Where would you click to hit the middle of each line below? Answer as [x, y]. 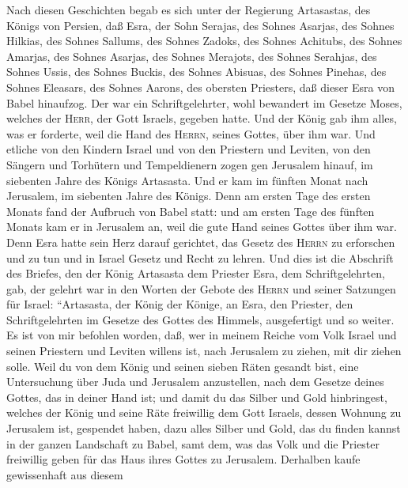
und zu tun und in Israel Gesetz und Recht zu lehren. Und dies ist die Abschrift [200, 257]
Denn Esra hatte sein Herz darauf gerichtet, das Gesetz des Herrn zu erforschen [201, 242]
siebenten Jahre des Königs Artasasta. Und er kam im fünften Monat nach [187, 180]
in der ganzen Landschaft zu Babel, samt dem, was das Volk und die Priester [193, 443]
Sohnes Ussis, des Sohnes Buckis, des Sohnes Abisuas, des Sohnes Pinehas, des [196, 72]
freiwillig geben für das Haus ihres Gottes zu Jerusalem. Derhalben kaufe [183, 459]
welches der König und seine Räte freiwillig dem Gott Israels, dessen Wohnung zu [204, 412]
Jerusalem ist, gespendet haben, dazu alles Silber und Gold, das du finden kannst [204, 428]
